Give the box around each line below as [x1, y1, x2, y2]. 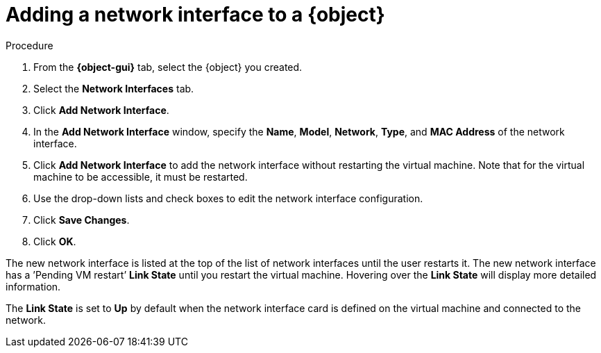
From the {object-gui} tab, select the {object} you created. [33, 60, 303, 73]
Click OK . [33, 235, 76, 247]
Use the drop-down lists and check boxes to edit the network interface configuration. [33, 192, 423, 204]
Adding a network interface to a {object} [6, 3, 385, 26]
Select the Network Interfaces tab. [33, 82, 194, 95]
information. [6, 280, 61, 293]
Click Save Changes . [33, 213, 130, 226]
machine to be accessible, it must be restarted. [33, 170, 248, 183]
